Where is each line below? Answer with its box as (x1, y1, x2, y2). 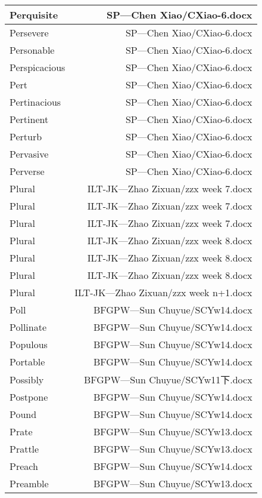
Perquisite (10, 8, 58, 21)
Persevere (10, 26, 49, 39)
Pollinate (10, 320, 47, 334)
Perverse (10, 164, 45, 178)
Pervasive (10, 147, 49, 161)
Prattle (10, 442, 39, 456)
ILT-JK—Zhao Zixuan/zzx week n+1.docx (74, 285, 252, 299)
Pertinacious (10, 95, 61, 109)
